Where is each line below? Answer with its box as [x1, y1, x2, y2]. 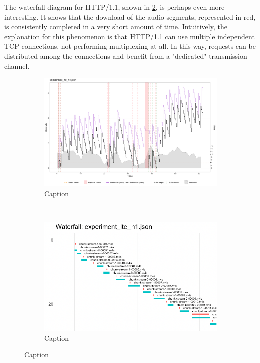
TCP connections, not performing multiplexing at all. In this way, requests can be [4, 41, 256, 51]
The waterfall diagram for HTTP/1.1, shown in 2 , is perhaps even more [4, 2, 225, 12]
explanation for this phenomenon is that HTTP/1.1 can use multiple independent [4, 31, 255, 41]
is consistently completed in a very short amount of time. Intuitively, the [4, 21, 227, 32]
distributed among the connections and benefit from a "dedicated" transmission [4, 50, 247, 61]
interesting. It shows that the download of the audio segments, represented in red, [4, 11, 256, 22]
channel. [4, 60, 30, 71]
